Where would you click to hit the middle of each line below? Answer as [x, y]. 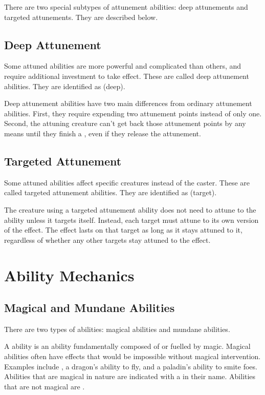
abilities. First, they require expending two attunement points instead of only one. [133, 113]
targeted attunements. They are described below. [81, 17]
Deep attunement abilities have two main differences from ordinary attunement [128, 103]
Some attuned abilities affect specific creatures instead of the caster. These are [127, 182]
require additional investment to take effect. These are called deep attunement [127, 76]
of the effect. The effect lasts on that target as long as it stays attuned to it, [123, 230]
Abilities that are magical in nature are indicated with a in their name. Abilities [130, 376]
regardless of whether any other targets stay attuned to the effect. [107, 240]
